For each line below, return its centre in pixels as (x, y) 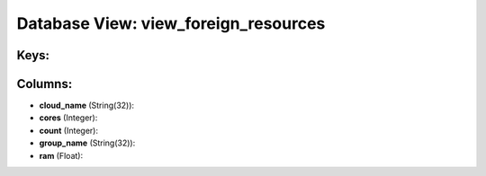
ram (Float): (61, 155)
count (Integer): (69, 130)
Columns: (45, 84)
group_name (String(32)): (87, 143)
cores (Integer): (68, 118)
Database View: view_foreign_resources (171, 23)
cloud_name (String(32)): (87, 106)
